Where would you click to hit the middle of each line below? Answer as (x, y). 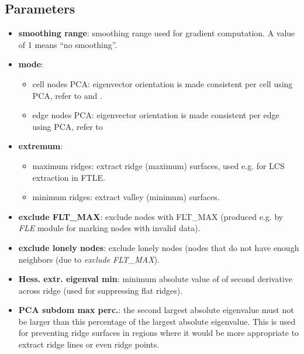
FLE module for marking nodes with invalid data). (109, 228)
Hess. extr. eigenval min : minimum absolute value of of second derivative (156, 279)
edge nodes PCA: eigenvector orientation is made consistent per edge (156, 115)
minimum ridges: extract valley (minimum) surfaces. (126, 197)
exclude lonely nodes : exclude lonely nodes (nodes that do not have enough (159, 247)
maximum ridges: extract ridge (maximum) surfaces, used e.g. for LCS (158, 165)
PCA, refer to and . (67, 95)
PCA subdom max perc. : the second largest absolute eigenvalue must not (156, 310)
